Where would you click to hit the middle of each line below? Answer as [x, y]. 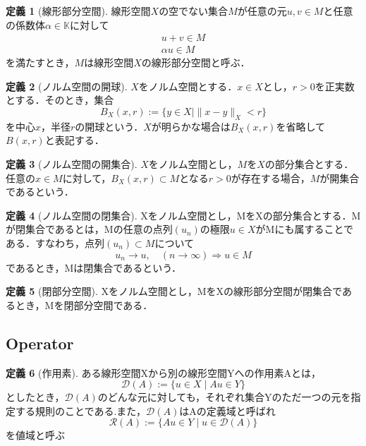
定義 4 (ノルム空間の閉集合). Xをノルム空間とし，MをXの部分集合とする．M [183, 215]
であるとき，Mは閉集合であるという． [94, 267]
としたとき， [35, 397]
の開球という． [109, 126]
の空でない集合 [194, 11]
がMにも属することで [304, 229]
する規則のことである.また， [81, 410]
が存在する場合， [270, 177]
